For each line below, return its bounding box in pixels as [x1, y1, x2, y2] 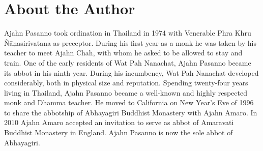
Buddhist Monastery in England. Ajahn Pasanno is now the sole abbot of [4, 127, 233, 138]
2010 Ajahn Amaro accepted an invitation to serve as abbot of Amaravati [4, 117, 234, 128]
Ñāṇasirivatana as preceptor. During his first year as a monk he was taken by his [4, 37, 257, 48]
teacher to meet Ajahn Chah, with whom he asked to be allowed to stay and [4, 47, 243, 58]
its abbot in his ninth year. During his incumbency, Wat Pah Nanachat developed [4, 67, 259, 78]
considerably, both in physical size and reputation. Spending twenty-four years [4, 77, 248, 88]
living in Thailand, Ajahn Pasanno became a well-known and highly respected [4, 87, 247, 98]
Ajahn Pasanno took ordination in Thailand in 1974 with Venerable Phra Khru [4, 27, 251, 38]
